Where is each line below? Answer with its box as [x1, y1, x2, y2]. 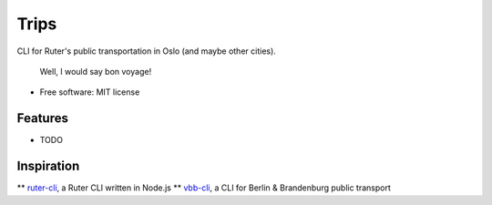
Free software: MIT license [39, 87, 140, 97]
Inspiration [16, 159, 80, 174]
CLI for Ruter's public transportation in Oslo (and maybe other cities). [16, 46, 277, 56]
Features [16, 110, 68, 127]
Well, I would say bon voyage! [39, 66, 152, 77]
